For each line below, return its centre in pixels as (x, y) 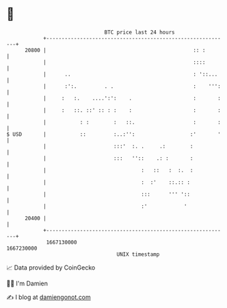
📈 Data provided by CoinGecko (51, 268)
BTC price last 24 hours (139, 32)
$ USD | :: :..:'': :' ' (114, 134)
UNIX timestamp (138, 254)
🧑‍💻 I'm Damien (27, 283)
